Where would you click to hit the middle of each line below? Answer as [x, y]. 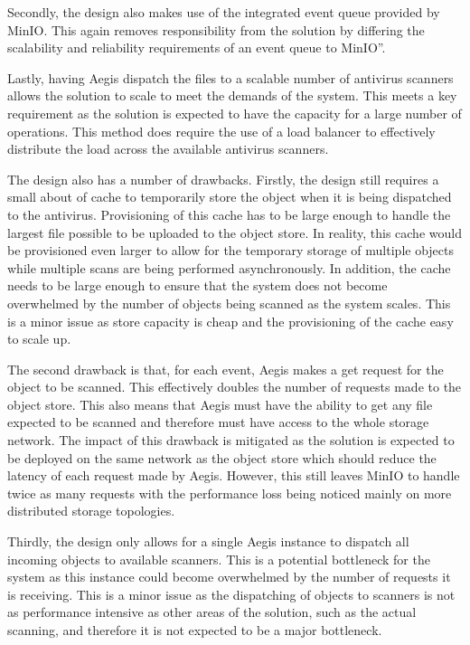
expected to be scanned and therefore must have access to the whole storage [218, 422]
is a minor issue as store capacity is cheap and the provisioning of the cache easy [230, 321]
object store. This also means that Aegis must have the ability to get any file [220, 404]
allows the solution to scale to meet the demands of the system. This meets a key [232, 95]
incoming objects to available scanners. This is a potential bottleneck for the [219, 559]
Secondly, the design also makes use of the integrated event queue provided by [224, 12]
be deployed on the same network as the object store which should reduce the [222, 457]
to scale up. [39, 339]
